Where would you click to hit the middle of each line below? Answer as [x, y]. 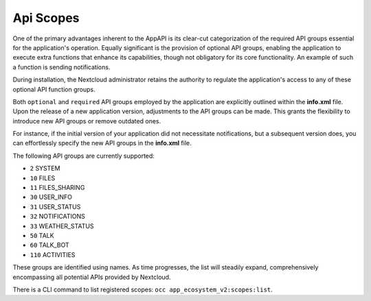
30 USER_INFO [51, 197]
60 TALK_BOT [49, 245]
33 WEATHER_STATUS [62, 226]
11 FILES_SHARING [57, 188]
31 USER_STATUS [55, 206]
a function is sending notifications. [61, 67]
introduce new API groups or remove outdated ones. [87, 121]
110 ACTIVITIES [53, 254]
